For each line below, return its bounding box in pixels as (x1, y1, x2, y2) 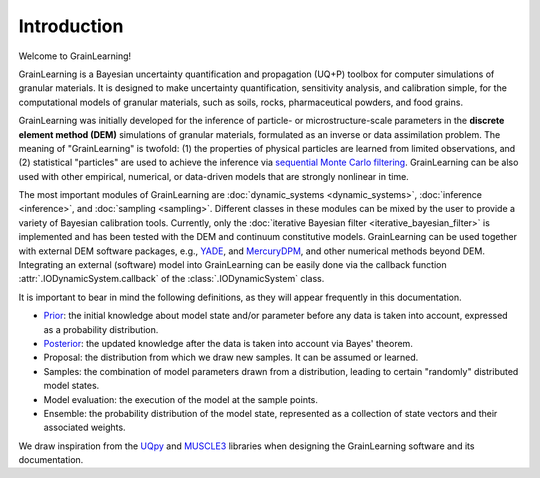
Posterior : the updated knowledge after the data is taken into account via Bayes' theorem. (43, 337, 414, 349)
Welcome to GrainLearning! (18, 50, 132, 62)
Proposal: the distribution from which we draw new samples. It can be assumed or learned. (43, 351, 419, 364)
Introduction (18, 15, 124, 37)
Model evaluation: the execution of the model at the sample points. (43, 393, 319, 405)
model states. (43, 380, 100, 392)
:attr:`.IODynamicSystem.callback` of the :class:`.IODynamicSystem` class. (18, 273, 325, 285)
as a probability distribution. (43, 323, 159, 335)
